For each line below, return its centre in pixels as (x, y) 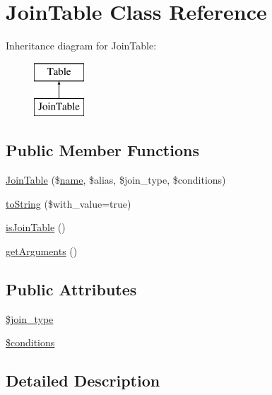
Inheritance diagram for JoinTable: (81, 46)
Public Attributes (71, 289)
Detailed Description (83, 381)
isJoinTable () (36, 227)
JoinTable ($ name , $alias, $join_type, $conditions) (116, 180)
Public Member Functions (102, 150)
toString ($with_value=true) (69, 203)
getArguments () (42, 250)
